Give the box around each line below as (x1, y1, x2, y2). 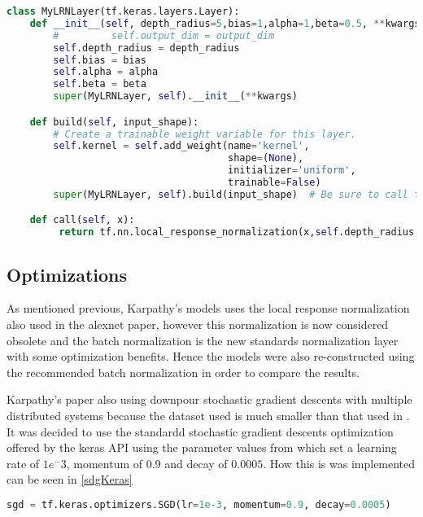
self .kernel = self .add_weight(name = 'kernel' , (53, 140, 310, 152)
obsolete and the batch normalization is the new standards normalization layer (7, 331, 399, 348)
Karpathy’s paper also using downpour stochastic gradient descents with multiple (7, 391, 412, 408)
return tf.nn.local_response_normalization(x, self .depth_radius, (59, 226, 421, 239)
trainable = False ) (228, 177, 321, 189)
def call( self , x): (29, 214, 135, 226)
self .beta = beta (53, 78, 146, 90)
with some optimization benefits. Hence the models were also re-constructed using (7, 348, 415, 365)
